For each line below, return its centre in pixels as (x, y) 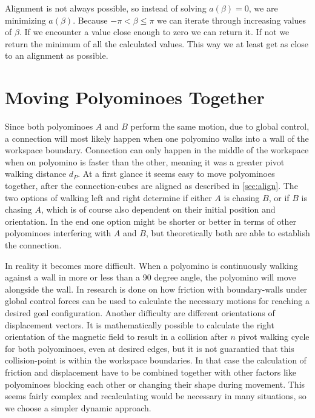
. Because (90, 20)
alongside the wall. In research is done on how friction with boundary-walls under (156, 289)
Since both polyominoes (49, 126)
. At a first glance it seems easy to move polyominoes (176, 174)
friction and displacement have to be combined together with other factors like (151, 372)
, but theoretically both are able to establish (228, 233)
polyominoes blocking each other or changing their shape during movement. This (155, 384)
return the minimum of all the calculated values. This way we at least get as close (157, 43)
